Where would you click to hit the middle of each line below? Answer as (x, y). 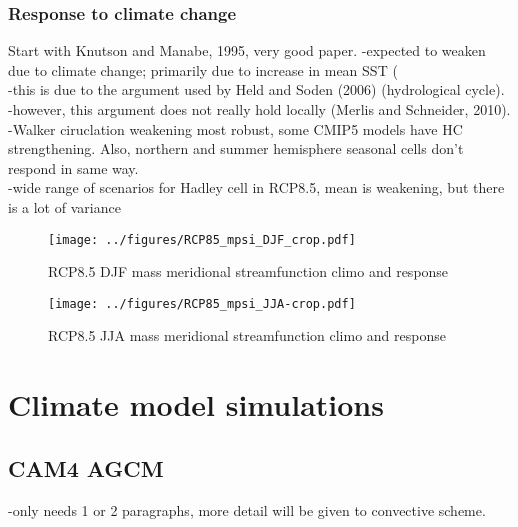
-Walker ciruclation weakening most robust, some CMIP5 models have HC (235, 128)
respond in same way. (73, 167)
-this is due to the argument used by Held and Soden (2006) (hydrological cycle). (256, 89)
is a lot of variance (64, 206)
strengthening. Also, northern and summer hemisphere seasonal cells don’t (236, 148)
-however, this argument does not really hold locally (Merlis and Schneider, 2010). (259, 109)
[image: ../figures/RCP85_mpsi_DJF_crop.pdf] (202, 239)
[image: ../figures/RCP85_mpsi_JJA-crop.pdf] (202, 303)
